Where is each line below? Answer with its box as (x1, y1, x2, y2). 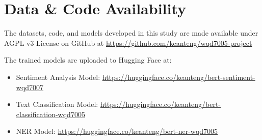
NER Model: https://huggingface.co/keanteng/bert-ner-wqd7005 (16, 126, 218, 136)
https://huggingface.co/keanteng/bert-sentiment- (102, 71, 255, 82)
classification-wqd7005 (16, 108, 85, 119)
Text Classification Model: (16, 99, 98, 109)
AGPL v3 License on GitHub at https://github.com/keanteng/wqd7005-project (4, 37, 252, 48)
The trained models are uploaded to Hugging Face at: (4, 54, 172, 65)
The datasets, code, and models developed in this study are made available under (4, 27, 258, 38)
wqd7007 (16, 81, 44, 92)
